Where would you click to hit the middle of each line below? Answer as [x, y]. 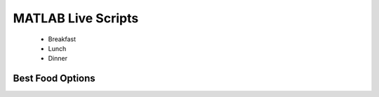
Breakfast [62, 39]
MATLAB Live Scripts [76, 18]
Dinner [58, 59]
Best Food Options [54, 79]
